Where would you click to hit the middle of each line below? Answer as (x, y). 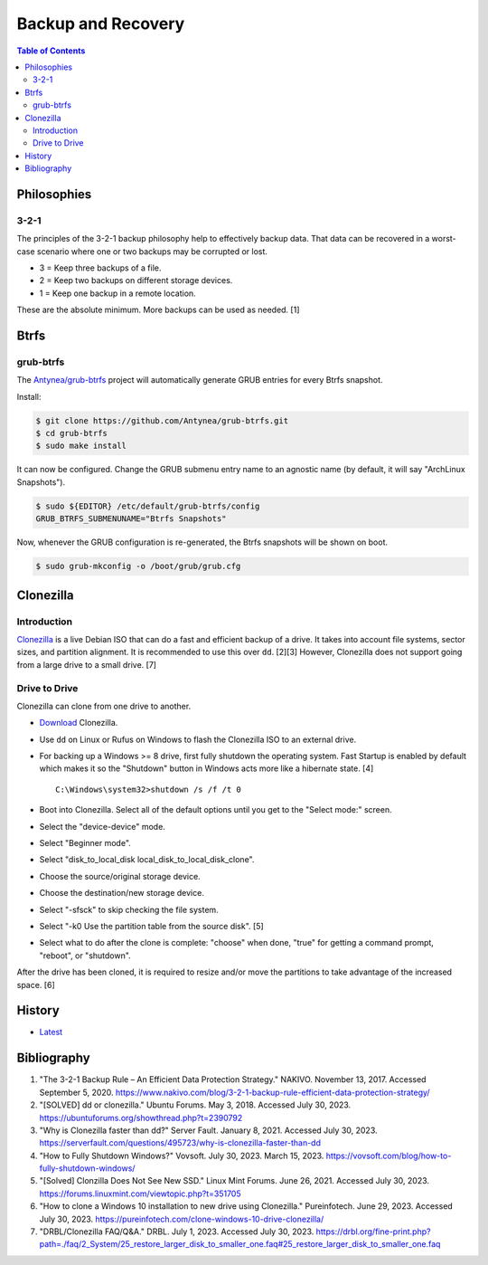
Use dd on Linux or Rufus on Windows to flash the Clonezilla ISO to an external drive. (198, 739)
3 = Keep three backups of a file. (100, 268)
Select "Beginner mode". (85, 843)
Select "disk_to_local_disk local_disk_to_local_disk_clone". (147, 860)
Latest (51, 1032)
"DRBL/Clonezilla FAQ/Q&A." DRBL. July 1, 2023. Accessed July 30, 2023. (177, 1232)
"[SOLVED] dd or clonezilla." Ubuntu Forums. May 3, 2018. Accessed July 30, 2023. (195, 1105)
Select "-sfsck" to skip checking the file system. (129, 909)
